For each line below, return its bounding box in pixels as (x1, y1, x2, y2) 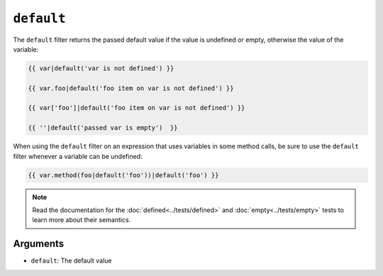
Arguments (13, 238, 65, 250)
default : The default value (30, 256, 112, 265)
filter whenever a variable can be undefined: (13, 152, 143, 160)
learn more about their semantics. (32, 216, 131, 224)
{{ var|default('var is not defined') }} (28, 64, 174, 72)
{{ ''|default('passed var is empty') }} (28, 124, 178, 132)
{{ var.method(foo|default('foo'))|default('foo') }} (28, 171, 219, 179)
